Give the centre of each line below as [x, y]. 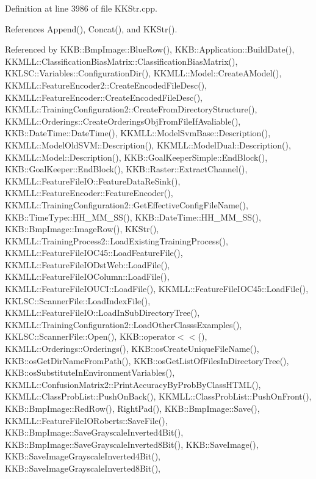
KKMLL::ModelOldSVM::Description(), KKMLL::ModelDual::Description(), [148, 144]
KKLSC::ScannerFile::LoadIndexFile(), [78, 300]
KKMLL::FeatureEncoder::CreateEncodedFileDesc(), [104, 97]
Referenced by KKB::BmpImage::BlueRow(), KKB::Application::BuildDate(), [150, 49]
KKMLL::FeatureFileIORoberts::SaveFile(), [86, 420]
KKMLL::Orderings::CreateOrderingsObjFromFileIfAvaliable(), [123, 121]
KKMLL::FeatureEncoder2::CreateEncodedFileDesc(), [106, 85]
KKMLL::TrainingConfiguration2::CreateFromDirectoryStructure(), [131, 109]
